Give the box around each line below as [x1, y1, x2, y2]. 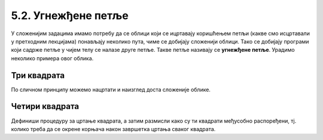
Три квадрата [11, 70, 65, 80]
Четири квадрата [11, 101, 80, 111]
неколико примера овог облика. [11, 54, 94, 62]
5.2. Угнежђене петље [11, 9, 129, 22]
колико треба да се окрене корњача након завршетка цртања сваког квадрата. [11, 125, 216, 132]
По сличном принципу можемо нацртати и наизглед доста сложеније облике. [11, 86, 211, 93]
